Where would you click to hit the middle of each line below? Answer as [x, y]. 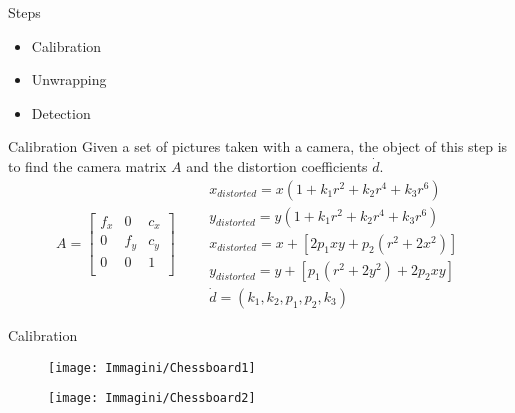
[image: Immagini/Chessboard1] [152, 367]
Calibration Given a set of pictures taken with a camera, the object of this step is [258, 146]
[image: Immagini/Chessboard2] [152, 398]
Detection [61, 112]
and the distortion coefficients [277, 165]
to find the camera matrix [87, 165]
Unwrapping [69, 79]
